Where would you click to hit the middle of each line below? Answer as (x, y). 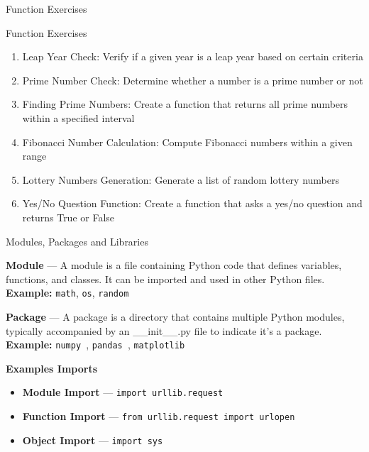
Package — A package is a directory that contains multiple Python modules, (175, 316)
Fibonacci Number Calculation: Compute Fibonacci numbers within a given (187, 142)
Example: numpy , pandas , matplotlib (95, 344)
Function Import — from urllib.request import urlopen (159, 416)
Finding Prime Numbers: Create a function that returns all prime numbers (185, 104)
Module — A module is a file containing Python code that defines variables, (174, 265)
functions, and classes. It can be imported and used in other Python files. (165, 279)
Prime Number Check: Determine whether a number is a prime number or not (193, 80)
